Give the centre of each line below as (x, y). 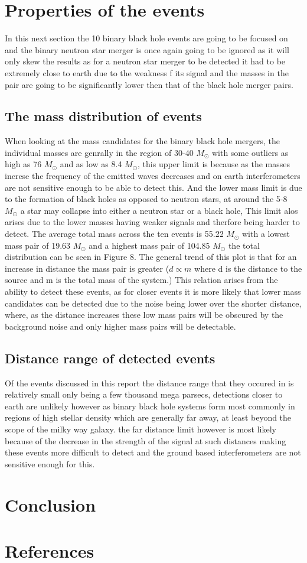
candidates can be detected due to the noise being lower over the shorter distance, (153, 303)
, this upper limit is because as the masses (214, 164)
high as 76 (23, 164)
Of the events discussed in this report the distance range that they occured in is (149, 383)
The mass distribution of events (103, 116)
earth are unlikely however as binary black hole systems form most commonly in (150, 406)
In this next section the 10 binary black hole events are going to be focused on (146, 38)
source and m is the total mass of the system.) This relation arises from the (141, 280)
